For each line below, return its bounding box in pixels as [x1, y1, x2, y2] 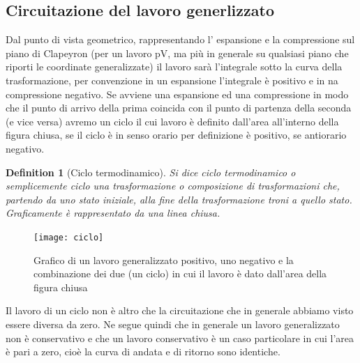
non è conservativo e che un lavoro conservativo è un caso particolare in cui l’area [6, 330, 354, 345]
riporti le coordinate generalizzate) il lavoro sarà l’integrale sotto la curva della [6, 59, 343, 74]
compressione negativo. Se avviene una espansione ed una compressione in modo [6, 86, 349, 101]
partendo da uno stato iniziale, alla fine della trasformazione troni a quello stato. [6, 192, 352, 206]
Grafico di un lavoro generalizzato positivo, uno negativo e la [33, 252, 294, 267]
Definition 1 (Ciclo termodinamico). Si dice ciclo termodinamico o [6, 164, 296, 179]
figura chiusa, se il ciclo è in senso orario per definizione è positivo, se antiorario [6, 128, 347, 142]
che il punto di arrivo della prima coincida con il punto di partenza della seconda [6, 100, 352, 115]
